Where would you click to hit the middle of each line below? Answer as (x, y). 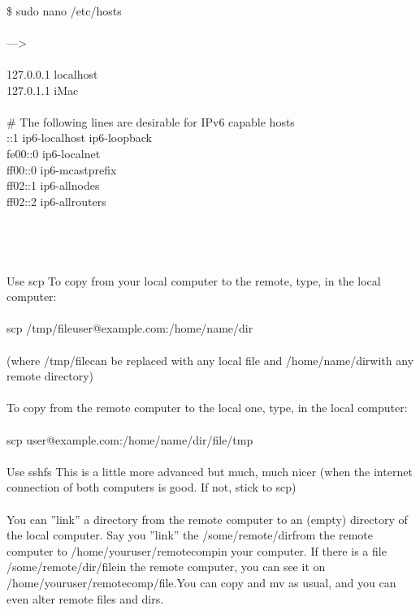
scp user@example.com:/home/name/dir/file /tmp (130, 439)
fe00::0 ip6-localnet (54, 153)
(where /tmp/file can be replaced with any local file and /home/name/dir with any (210, 360)
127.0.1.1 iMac (43, 90)
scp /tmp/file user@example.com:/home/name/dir (130, 328)
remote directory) (50, 376)
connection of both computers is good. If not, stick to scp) (152, 487)
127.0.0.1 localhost (52, 73)
